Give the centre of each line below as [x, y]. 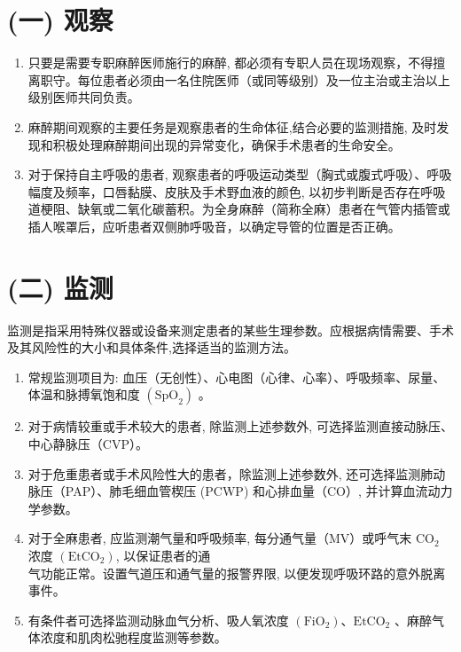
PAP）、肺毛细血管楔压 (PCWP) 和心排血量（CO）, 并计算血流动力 [259, 491]
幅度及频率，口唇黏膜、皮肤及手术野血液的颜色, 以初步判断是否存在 [224, 191]
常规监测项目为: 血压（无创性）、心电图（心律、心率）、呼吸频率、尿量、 [237, 377]
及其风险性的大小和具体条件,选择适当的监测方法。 [152, 347]
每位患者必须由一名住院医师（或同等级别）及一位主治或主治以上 [264, 79]
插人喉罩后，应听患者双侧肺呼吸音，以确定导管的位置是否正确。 [214, 226]
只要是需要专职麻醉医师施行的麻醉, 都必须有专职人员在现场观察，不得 [230, 63]
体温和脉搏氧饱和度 [84, 394]
